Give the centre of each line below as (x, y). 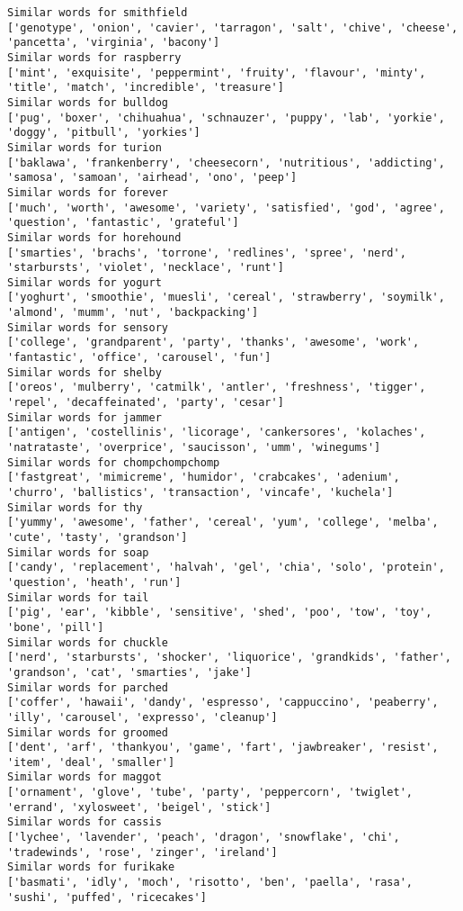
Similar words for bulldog (88, 102)
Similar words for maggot (85, 777)
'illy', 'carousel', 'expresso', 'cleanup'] (142, 717)
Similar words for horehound (94, 237)
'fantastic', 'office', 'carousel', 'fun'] (139, 358)
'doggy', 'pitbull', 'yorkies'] (104, 133)
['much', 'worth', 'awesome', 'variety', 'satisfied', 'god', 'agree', (226, 207)
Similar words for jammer (85, 417)
